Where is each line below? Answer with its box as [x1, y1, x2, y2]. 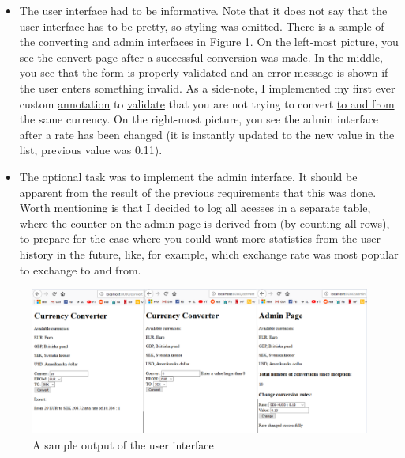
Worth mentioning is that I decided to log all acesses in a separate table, [19, 199, 371, 216]
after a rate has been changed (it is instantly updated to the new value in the [19, 126, 395, 142]
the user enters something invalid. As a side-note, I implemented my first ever [19, 79, 396, 96]
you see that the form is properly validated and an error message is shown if [19, 64, 388, 81]
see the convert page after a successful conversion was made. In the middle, [19, 48, 383, 65]
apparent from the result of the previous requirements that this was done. [19, 184, 377, 200]
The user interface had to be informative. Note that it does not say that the [19, 2, 388, 18]
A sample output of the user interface [32, 436, 214, 452]
